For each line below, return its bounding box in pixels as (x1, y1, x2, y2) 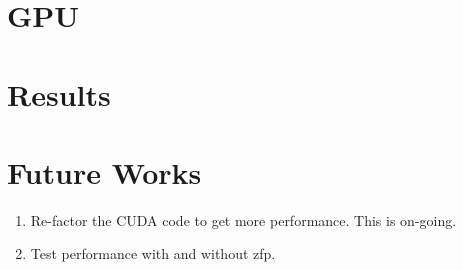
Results (7, 73, 111, 114)
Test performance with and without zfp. (30, 243, 276, 264)
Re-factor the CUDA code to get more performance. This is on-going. (30, 209, 457, 230)
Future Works (7, 151, 202, 192)
